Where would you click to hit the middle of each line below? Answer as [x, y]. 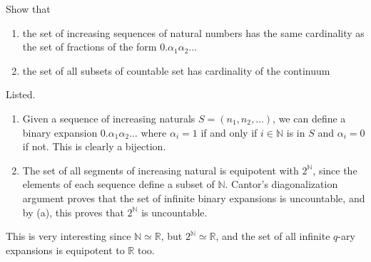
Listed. [21, 94]
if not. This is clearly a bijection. [94, 146]
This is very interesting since [68, 236]
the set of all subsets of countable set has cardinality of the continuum [176, 70]
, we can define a [309, 118]
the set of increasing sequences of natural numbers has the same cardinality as [193, 32]
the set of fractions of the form [90, 47]
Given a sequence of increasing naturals [109, 118]
